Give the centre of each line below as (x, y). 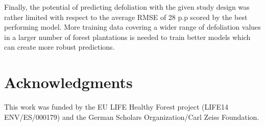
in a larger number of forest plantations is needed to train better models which (127, 37)
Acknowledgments (68, 82)
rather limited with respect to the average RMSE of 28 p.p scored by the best (126, 17)
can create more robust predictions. (59, 47)
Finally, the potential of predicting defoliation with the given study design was (127, 7)
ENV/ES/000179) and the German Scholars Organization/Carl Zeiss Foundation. (132, 117)
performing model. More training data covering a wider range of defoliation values (132, 27)
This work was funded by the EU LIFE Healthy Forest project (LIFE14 (116, 107)
